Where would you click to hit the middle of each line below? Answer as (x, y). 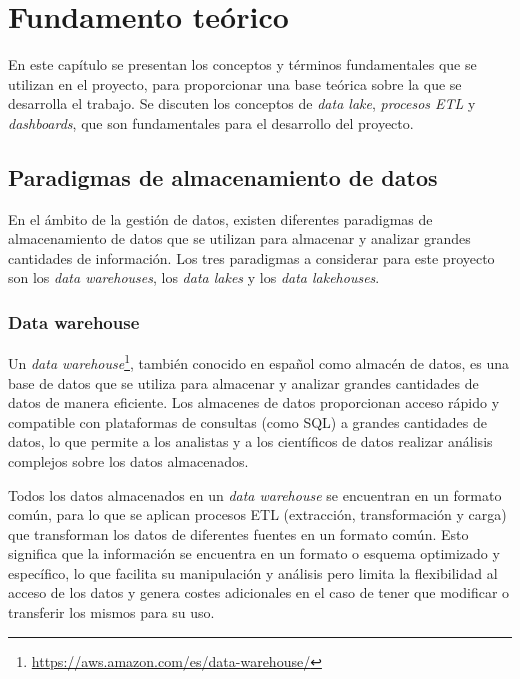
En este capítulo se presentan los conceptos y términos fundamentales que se (242, 64)
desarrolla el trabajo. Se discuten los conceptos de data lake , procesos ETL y (242, 103)
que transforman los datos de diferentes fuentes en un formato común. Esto (238, 533)
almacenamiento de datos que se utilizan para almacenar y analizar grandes (239, 238)
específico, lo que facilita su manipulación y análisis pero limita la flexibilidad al (253, 572)
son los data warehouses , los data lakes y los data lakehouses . (194, 277)
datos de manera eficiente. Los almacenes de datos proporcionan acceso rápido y (254, 402)
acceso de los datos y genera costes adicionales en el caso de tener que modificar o (259, 592)
